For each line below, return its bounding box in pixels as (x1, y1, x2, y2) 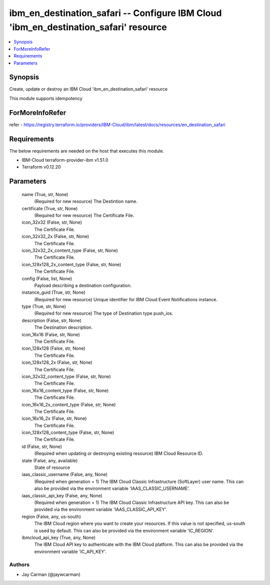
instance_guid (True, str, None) (21, 289, 85, 295)
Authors (9, 561, 30, 568)
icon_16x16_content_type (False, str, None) (21, 387, 109, 393)
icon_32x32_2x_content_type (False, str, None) (21, 247, 118, 253)
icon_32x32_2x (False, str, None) (21, 233, 89, 240)
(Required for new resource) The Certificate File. (34, 212, 134, 218)
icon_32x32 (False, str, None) (21, 219, 82, 225)
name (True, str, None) (21, 191, 68, 197)
